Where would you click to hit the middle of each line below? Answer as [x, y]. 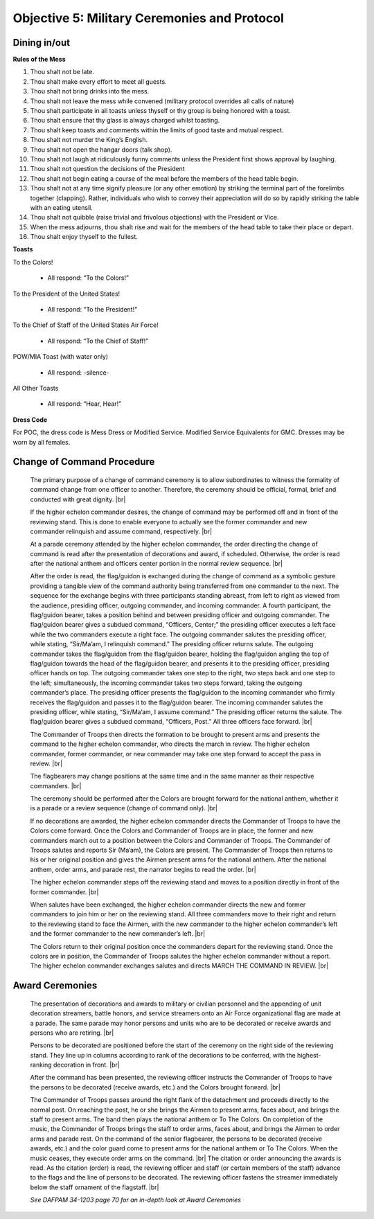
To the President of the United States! [66, 294]
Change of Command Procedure [84, 462]
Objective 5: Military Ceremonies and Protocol [148, 18]
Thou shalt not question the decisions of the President [107, 169]
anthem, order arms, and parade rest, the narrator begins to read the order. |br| [143, 869]
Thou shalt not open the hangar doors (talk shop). [101, 150]
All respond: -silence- [79, 372]
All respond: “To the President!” [92, 310]
